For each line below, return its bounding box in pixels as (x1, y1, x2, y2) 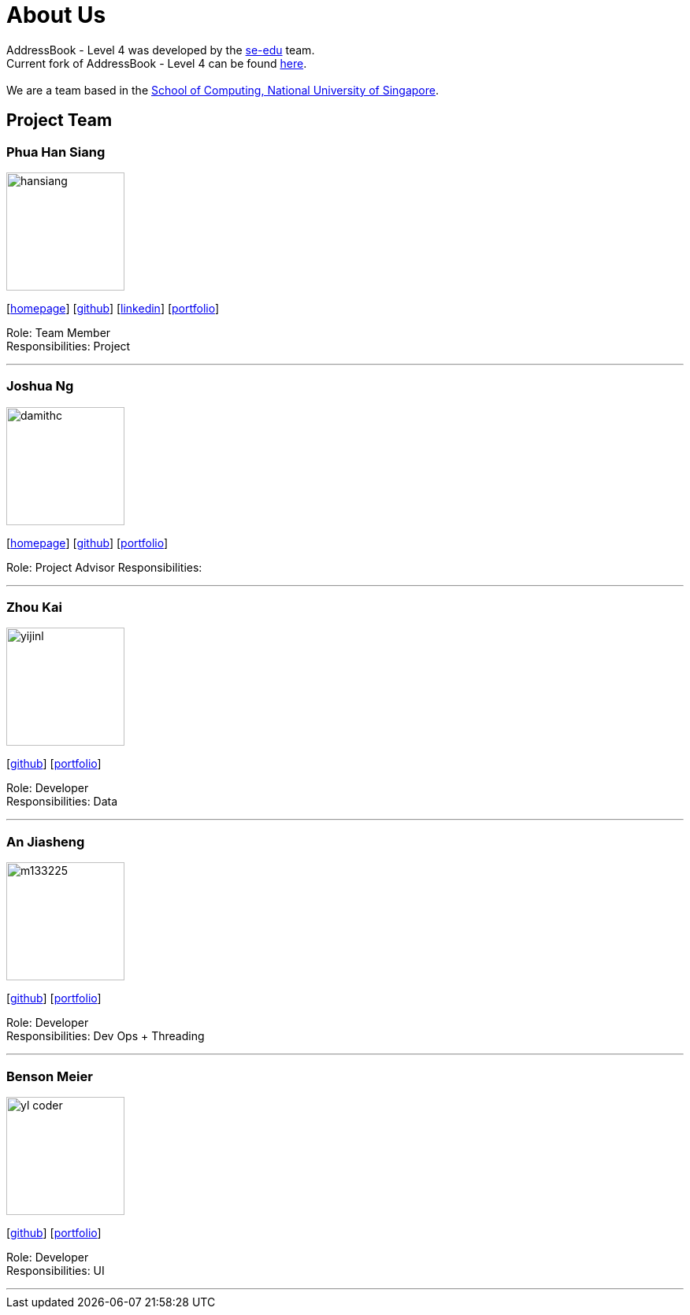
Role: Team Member (6, 325, 111, 339)
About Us (6, 2, 106, 28)
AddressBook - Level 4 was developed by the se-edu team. (6, 43, 315, 57)
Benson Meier (6, 1068, 93, 1084)
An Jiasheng (6, 833, 85, 850)
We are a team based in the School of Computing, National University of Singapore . (6, 83, 440, 97)
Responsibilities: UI (6, 1263, 105, 1277)
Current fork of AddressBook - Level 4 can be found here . (6, 56, 307, 70)
